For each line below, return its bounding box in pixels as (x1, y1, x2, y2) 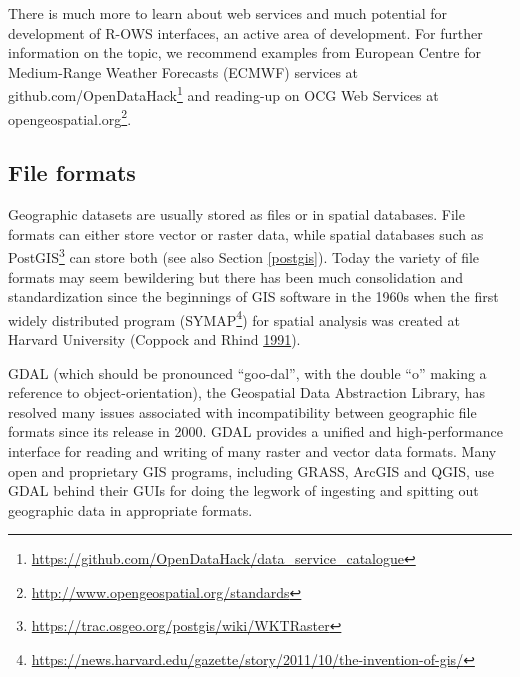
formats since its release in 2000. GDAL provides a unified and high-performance (8, 421, 503, 442)
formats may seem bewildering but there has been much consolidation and (8, 266, 464, 287)
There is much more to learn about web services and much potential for (8, 3, 448, 23)
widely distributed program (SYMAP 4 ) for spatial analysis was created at (8, 306, 460, 330)
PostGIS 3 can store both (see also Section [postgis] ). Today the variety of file (8, 244, 480, 267)
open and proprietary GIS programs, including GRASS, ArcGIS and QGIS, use (8, 460, 495, 481)
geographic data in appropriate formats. (8, 499, 253, 520)
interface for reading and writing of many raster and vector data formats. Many (8, 440, 497, 461)
